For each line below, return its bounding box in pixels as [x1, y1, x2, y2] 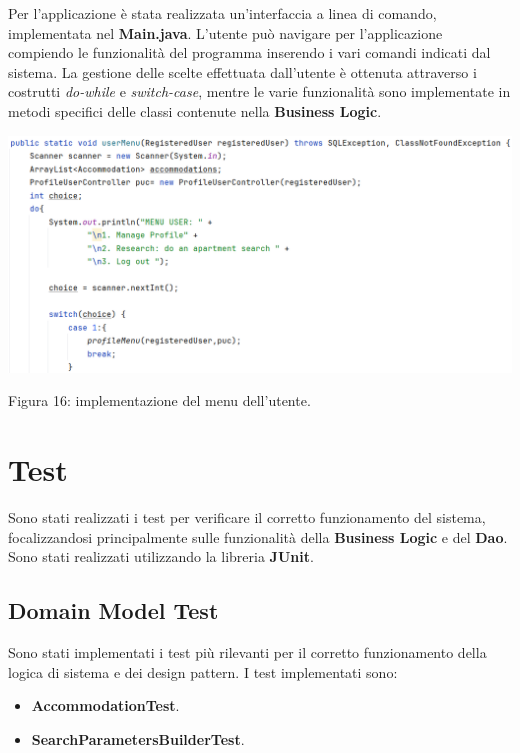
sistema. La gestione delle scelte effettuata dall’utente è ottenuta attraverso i [8, 61, 477, 82]
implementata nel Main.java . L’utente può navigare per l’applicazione [8, 22, 443, 43]
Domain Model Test [8, 595, 219, 626]
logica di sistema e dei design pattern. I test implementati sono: [8, 661, 398, 682]
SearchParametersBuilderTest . [31, 728, 245, 749]
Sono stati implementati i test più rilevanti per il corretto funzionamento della [8, 642, 487, 663]
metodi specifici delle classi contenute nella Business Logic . [8, 100, 382, 121]
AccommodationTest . [31, 695, 180, 716]
